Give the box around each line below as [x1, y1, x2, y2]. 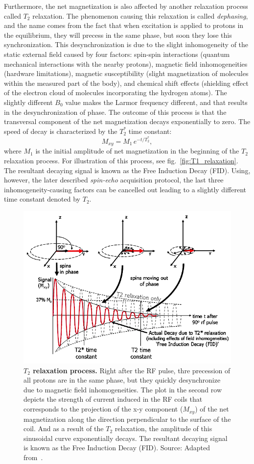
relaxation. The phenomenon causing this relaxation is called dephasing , [32, 10, 248, 21]
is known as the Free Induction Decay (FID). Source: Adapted [23, 442, 210, 453]
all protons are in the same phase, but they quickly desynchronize [23, 375, 221, 385]
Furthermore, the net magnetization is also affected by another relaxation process [4, 1, 248, 11]
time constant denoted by [4, 194, 81, 204]
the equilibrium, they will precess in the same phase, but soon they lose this [4, 29, 232, 40]
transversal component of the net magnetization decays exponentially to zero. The [4, 116, 251, 127]
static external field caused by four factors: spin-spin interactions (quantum [4, 49, 230, 59]
